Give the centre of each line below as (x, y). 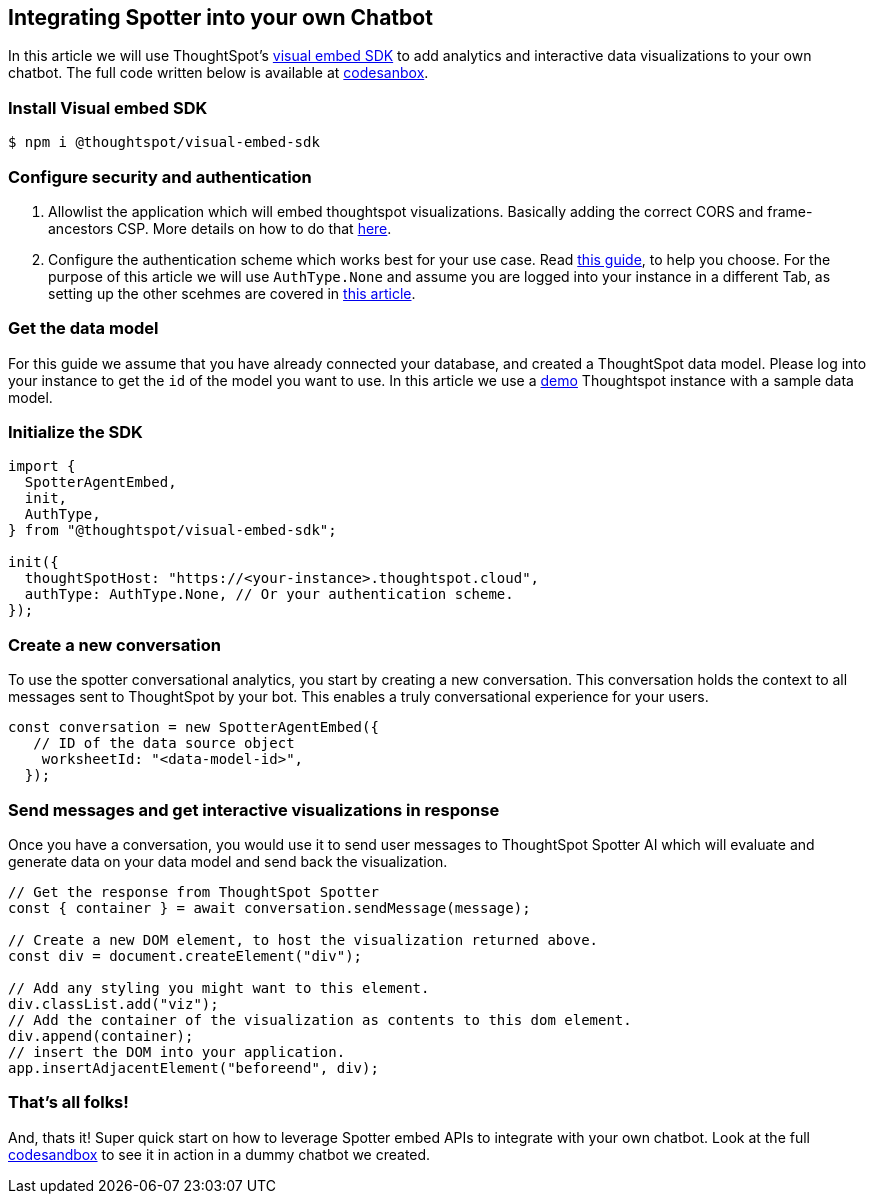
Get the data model (83, 328)
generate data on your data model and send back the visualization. (228, 861)
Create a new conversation (114, 644)
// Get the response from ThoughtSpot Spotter (193, 891)
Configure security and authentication (160, 176)
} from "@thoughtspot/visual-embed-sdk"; (172, 530)
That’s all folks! (68, 1102)
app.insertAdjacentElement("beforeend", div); (193, 1067)
